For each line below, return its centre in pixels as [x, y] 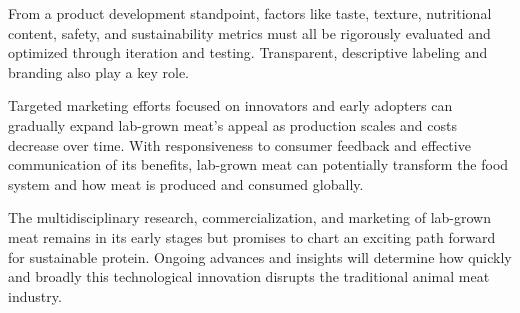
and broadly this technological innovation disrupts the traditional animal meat [249, 276]
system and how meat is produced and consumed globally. [186, 183]
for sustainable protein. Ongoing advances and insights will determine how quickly [260, 256]
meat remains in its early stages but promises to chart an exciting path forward [252, 236]
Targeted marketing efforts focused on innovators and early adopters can [230, 105]
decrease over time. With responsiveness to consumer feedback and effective [239, 144]
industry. [35, 295]
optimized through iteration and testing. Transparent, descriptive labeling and [248, 52]
